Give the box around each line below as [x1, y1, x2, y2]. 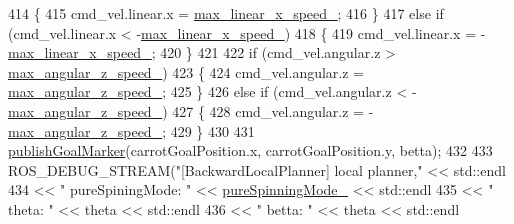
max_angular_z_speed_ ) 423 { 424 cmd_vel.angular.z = [8, 61, 365, 82]
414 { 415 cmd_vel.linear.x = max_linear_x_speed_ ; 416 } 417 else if [8, 3, 444, 23]
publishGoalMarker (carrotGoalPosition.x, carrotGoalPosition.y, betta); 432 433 [8, 140, 493, 161]
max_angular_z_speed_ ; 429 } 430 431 [8, 120, 255, 141]
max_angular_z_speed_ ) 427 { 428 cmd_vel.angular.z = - [8, 100, 374, 121]
